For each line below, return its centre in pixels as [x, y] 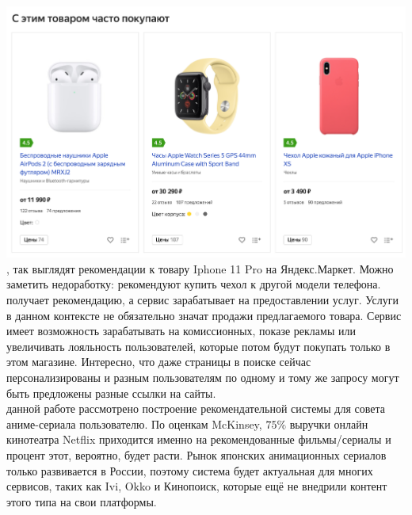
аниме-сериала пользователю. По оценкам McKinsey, [134, 423]
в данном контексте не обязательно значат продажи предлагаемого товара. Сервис [204, 315]
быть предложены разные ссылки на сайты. [111, 393]
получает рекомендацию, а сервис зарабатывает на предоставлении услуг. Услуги [203, 300]
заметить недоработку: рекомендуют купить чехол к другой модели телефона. [194, 284]
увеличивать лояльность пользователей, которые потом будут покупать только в [198, 346]
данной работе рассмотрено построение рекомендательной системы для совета [196, 408]
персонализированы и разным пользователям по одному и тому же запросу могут [203, 378]
